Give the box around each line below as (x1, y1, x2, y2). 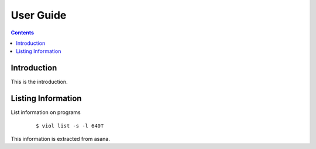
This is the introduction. (11, 79, 68, 86)
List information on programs (11, 109, 81, 116)
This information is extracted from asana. (11, 135, 111, 142)
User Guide (11, 9, 67, 22)
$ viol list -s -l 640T (36, 122, 104, 129)
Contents (11, 29, 35, 36)
